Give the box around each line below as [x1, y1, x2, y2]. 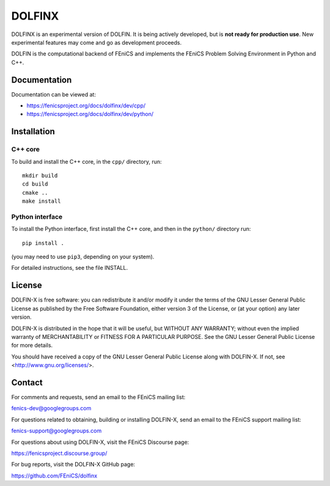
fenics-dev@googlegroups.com [11, 405, 92, 412]
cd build [22, 181, 48, 187]
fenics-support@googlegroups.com [11, 427, 102, 435]
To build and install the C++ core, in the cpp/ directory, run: [11, 158, 162, 165]
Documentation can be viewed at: [11, 90, 96, 98]
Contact [11, 377, 43, 388]
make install [22, 198, 61, 205]
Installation [11, 126, 55, 137]
